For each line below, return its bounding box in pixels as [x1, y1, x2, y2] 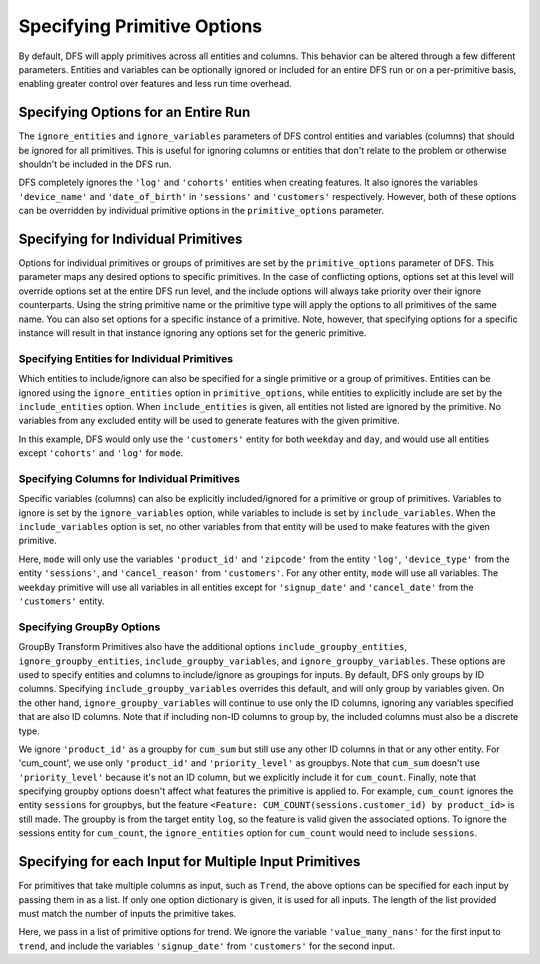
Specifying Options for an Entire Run [18, 104, 251, 121]
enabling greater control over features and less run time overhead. [18, 78, 292, 90]
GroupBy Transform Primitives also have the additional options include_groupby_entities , [18, 641, 408, 653]
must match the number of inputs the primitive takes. [18, 907, 237, 919]
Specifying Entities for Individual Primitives [18, 351, 234, 365]
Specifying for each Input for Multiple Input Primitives [18, 853, 361, 870]
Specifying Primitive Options [18, 15, 263, 37]
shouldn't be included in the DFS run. [18, 158, 172, 170]
